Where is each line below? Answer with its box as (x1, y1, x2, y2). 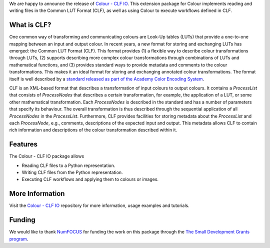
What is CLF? (9, 20, 51, 29)
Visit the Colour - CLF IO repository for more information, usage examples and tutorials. (9, 202, 189, 208)
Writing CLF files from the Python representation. (21, 169, 123, 175)
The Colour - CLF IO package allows (9, 153, 84, 159)
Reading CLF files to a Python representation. (21, 162, 115, 168)
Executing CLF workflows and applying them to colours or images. (21, 176, 159, 182)
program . (9, 235, 28, 242)
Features (9, 140, 37, 148)
